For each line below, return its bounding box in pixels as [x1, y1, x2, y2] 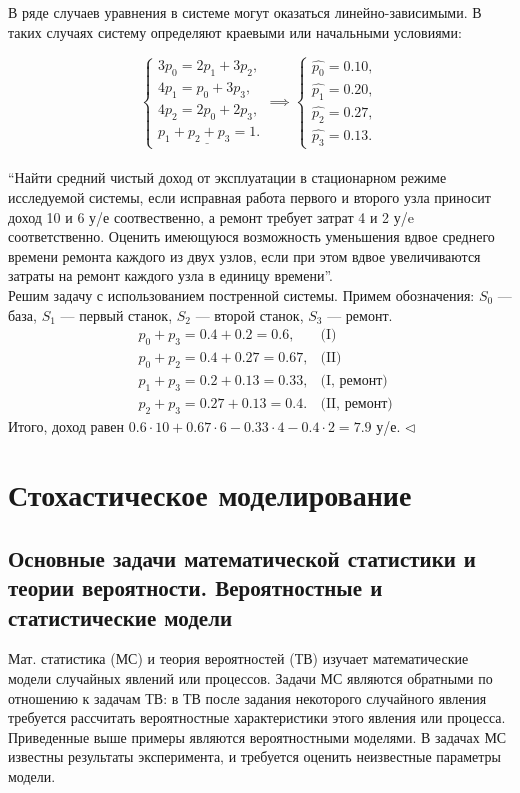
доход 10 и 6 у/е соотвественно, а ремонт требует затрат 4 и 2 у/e [8, 206, 414, 227]
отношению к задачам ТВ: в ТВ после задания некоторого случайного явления [8, 687, 487, 708]
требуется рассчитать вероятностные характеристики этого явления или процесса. [8, 707, 506, 728]
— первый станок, [60, 304, 173, 325]
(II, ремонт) [320, 396, 393, 411]
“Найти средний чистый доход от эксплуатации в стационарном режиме [8, 167, 447, 188]
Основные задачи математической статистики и [8, 542, 476, 573]
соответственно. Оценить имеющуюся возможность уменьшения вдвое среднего [8, 226, 495, 247]
